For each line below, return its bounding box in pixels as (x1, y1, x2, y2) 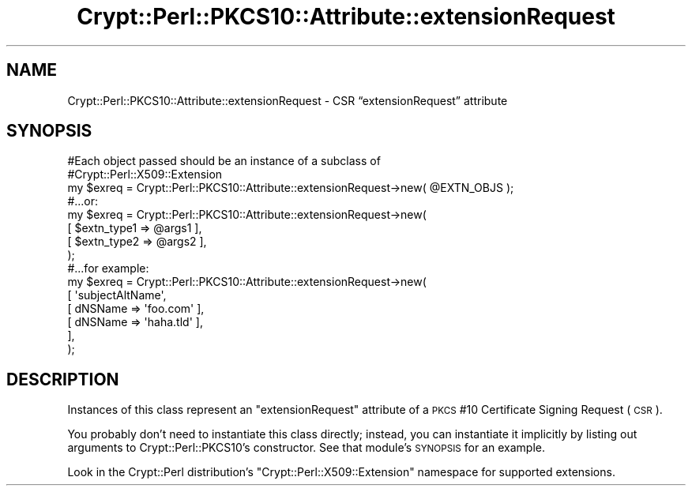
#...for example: (67, 261, 149, 276)
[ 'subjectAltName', (67, 288, 167, 302)
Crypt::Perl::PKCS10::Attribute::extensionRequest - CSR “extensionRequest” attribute (67, 93, 508, 107)
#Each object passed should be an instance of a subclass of (67, 154, 381, 168)
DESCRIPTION (6, 369, 119, 389)
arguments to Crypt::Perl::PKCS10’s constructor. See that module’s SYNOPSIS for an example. (67, 441, 545, 455)
